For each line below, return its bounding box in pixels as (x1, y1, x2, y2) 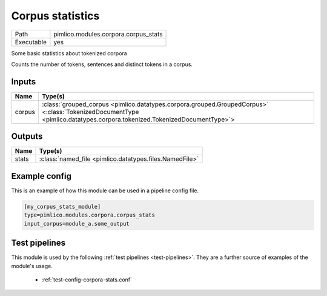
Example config (11, 170, 72, 181)
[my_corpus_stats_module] (24, 203, 101, 210)
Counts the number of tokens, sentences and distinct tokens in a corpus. (11, 61, 193, 68)
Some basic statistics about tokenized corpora (11, 49, 127, 57)
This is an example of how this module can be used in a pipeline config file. (11, 187, 199, 194)
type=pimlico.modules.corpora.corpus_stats (24, 212, 156, 218)
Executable (15, 38, 47, 46)
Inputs (11, 76, 36, 87)
